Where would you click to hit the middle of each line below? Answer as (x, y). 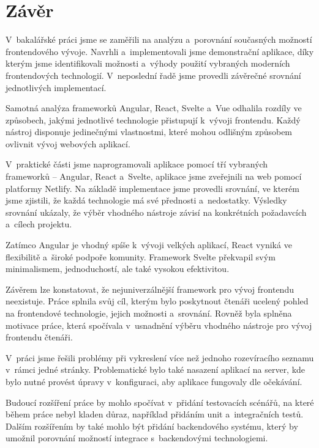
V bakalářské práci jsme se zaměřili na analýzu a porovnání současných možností (159, 39)
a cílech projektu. (39, 224)
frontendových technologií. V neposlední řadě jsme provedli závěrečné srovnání (153, 75)
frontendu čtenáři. (39, 337)
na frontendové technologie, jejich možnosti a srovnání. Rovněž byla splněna (149, 313)
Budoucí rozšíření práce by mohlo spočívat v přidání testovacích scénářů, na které (160, 402)
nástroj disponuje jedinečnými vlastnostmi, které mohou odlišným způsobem (149, 132)
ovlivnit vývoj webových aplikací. (68, 143)
